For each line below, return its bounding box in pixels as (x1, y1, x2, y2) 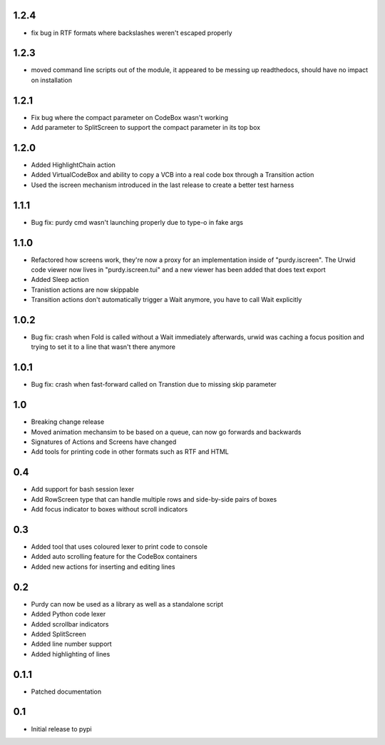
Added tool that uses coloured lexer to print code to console (31, 542, 208, 551)
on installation (31, 76, 73, 84)
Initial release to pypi (31, 724, 92, 733)
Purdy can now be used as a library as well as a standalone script (31, 599, 224, 608)
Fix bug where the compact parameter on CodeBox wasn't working (31, 113, 228, 121)
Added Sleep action (31, 275, 89, 284)
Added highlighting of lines (31, 649, 111, 658)
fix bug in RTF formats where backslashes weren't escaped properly (31, 29, 232, 37)
